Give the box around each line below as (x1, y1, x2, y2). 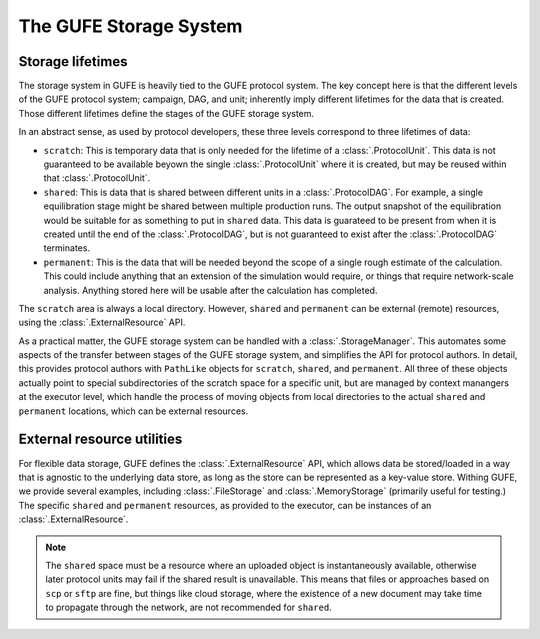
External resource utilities (18, 431, 183, 448)
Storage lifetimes (18, 53, 128, 70)
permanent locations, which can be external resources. (18, 405, 249, 417)
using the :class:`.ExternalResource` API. (18, 316, 186, 329)
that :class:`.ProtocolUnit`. (43, 172, 151, 184)
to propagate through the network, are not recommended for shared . (45, 601, 332, 614)
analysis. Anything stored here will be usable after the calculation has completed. (43, 284, 378, 296)
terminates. (43, 242, 90, 254)
